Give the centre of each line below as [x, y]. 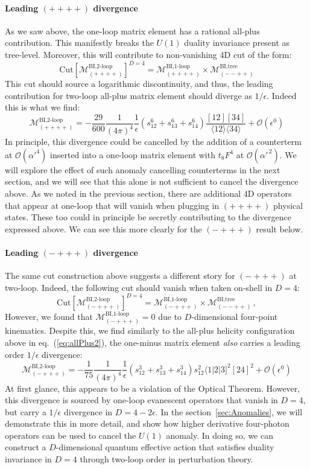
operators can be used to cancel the [71, 435]
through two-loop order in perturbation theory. [166, 459]
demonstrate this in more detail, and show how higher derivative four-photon [147, 423]
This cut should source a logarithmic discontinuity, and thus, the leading [139, 84]
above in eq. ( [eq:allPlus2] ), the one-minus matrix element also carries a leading [153, 342]
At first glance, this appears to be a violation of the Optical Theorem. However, [153, 388]
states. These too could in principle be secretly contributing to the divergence [148, 217]
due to [170, 316]
